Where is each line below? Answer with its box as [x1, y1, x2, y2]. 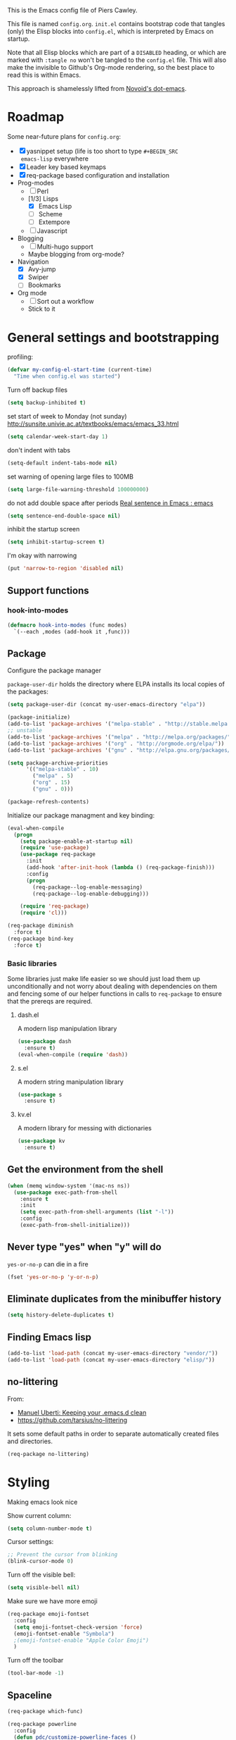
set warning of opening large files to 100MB [7, 472, 133, 481]
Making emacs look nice [7, 1498, 78, 1506]
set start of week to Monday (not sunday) [7, 412, 128, 420]
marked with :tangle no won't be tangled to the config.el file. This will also [7, 56, 227, 64]
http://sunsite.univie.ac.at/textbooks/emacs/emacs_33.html [7, 419, 179, 428]
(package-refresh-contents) [7, 798, 90, 806]
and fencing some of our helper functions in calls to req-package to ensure [7, 989, 223, 998]
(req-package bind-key [7, 935, 74, 942]
